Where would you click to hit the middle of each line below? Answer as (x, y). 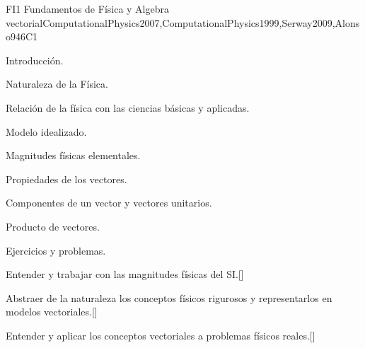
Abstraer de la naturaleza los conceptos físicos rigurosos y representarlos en (169, 297)
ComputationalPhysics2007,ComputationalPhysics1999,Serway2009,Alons (201, 22)
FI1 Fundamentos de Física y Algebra (87, 8)
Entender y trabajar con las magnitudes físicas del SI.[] (125, 274)
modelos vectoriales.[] (52, 312)
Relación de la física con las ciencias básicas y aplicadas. (128, 107)
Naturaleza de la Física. (57, 84)
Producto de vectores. (53, 226)
